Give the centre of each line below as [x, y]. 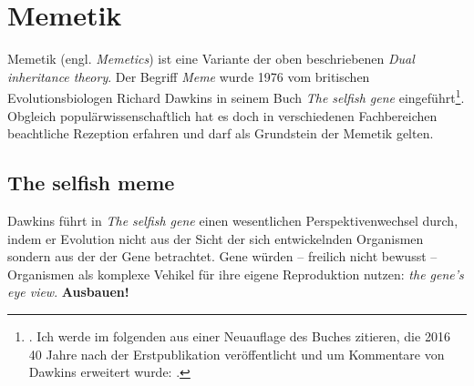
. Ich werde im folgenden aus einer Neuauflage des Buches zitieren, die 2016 [239, 335]
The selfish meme [91, 183]
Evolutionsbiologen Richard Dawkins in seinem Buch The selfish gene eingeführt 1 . [236, 96]
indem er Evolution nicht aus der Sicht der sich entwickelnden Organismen [216, 238]
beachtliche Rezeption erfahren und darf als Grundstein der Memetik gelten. [221, 133]
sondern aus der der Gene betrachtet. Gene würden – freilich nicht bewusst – [222, 256]
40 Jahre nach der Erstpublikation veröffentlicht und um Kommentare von [237, 354]
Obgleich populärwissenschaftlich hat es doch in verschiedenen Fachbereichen [222, 115]
